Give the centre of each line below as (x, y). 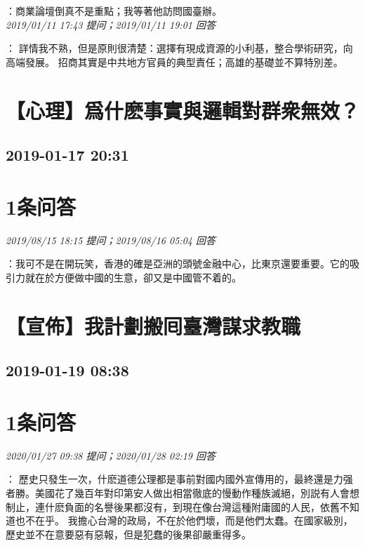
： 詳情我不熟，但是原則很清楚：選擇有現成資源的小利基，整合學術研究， (174, 48)
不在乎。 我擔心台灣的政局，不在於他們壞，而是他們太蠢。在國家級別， (189, 520)
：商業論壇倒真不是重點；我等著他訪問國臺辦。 (114, 11)
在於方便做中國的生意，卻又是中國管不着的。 (138, 277)
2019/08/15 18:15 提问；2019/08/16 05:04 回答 (111, 240)
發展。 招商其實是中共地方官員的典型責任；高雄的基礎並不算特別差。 (184, 61)
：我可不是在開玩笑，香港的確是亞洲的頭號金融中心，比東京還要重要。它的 (178, 264)
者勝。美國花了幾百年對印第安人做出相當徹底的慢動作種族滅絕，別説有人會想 (182, 492)
